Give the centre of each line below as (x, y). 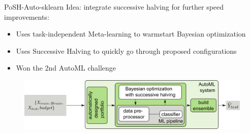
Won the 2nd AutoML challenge (66, 68)
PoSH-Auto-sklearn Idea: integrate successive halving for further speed (114, 7)
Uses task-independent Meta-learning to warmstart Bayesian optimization (131, 34)
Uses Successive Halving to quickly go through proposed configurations (126, 51)
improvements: (27, 16)
